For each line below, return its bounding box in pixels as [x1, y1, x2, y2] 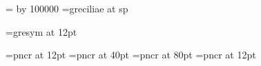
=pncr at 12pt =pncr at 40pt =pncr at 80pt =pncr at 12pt [6, 47, 256, 62]
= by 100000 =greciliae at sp [6, 1, 128, 15]
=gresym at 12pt [6, 24, 77, 38]
